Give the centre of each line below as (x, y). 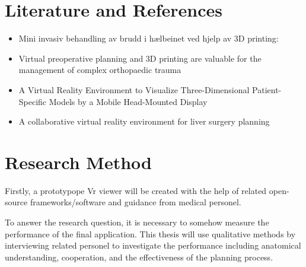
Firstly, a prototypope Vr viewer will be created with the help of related (136, 190)
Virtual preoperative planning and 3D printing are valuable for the (140, 58)
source (16, 202)
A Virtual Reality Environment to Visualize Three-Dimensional (134, 89)
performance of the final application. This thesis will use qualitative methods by (150, 233)
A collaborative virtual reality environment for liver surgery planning (144, 121)
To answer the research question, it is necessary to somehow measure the (137, 222)
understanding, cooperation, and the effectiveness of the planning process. (139, 257)
